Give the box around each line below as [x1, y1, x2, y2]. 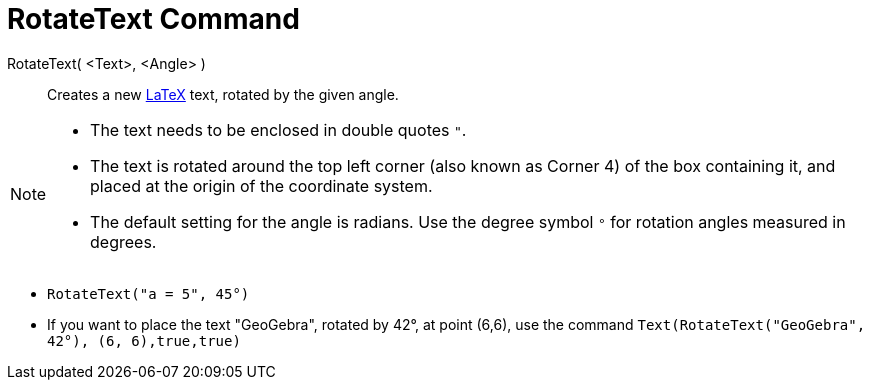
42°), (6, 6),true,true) [47, 332, 241, 349]
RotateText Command [7, 2, 300, 36]
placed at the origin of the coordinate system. [90, 175, 433, 196]
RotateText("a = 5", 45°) [47, 285, 250, 302]
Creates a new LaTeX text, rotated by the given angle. [47, 85, 399, 103]
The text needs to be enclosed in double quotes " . [90, 119, 467, 140]
